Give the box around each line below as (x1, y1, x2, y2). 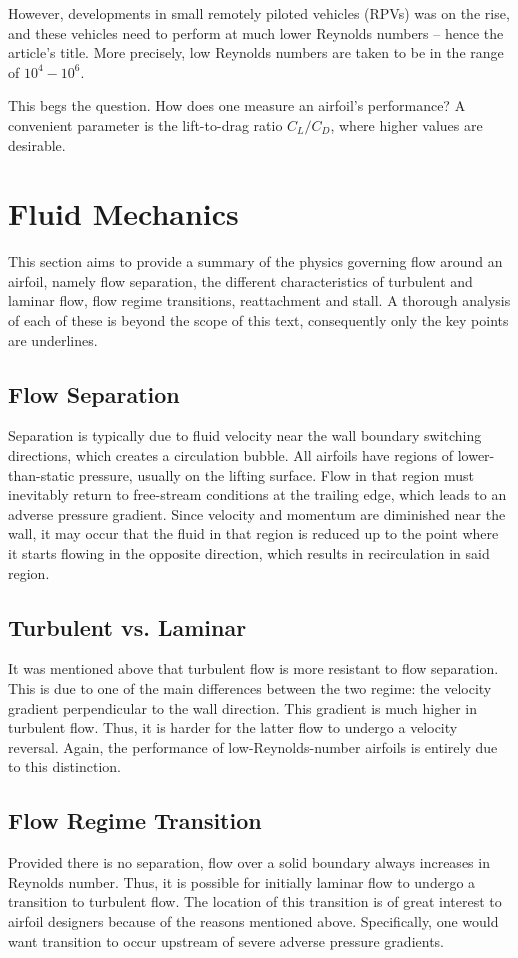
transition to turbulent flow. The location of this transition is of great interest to (8, 891, 502, 912)
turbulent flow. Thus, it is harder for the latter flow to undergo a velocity (8, 717, 458, 738)
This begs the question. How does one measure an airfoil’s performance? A (8, 95, 466, 116)
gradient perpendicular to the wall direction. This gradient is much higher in (8, 697, 478, 718)
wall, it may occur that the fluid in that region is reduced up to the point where (8, 523, 499, 544)
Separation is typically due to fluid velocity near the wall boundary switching (8, 425, 482, 446)
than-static (8, 464, 75, 485)
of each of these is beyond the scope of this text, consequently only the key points (8, 310, 509, 331)
